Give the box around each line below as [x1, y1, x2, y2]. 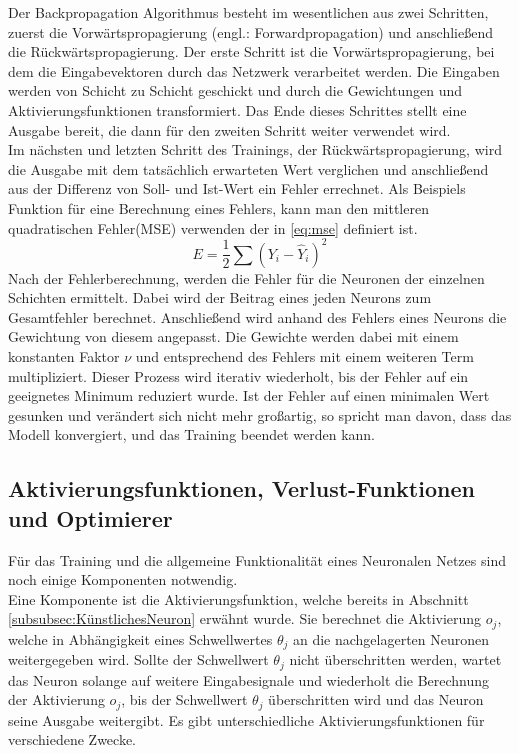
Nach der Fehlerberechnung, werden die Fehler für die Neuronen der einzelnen [8, 267, 485, 288]
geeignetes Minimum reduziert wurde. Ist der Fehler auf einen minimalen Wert [8, 385, 490, 406]
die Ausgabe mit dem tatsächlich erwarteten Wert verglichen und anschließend [8, 158, 489, 179]
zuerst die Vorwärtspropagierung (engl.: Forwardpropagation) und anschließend [8, 21, 493, 42]
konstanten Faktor [8, 346, 120, 366]
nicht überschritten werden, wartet [289, 649, 502, 670]
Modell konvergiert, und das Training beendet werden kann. [8, 424, 376, 445]
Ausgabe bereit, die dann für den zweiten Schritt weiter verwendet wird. [8, 119, 451, 140]
